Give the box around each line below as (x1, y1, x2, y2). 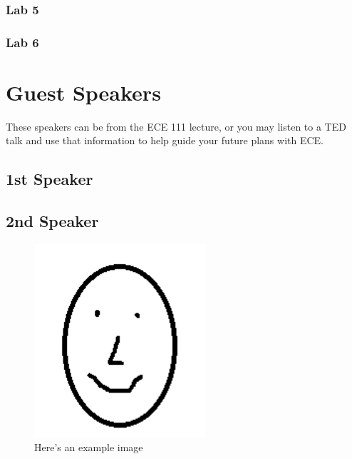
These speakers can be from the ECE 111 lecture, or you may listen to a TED (6, 118, 346, 133)
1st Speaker (6, 168, 93, 190)
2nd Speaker (6, 210, 99, 232)
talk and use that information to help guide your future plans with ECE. (6, 133, 324, 148)
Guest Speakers (6, 77, 161, 106)
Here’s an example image (34, 440, 143, 455)
